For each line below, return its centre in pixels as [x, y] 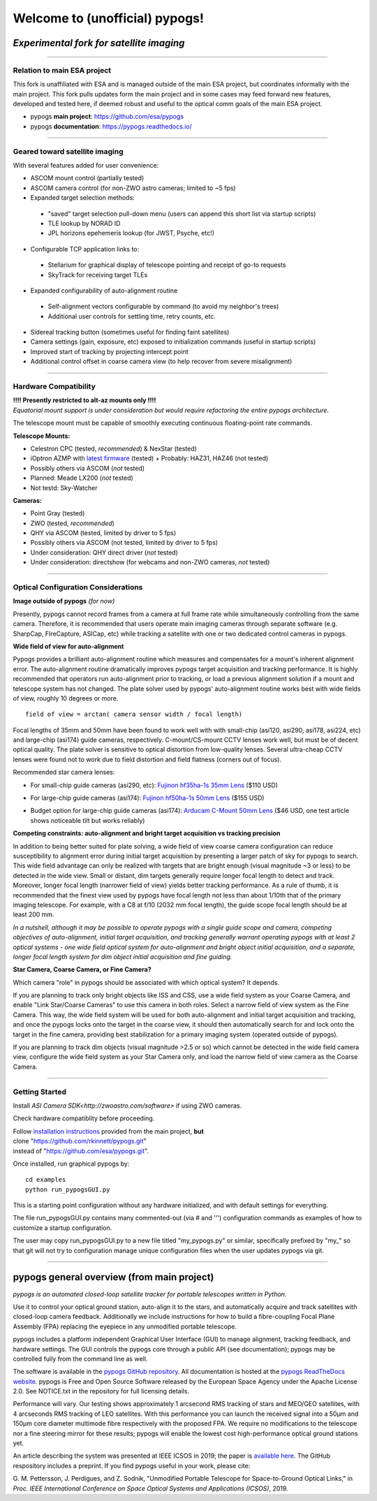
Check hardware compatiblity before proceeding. [84, 1118]
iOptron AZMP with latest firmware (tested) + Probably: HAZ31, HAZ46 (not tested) [149, 458]
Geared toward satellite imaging [68, 152]
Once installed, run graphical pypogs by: [71, 1164]
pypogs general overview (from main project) [113, 1277]
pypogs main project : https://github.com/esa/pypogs [107, 117]
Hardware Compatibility [54, 386]
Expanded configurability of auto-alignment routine [104, 291]
